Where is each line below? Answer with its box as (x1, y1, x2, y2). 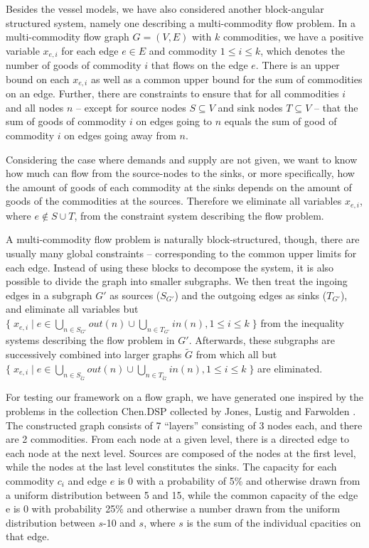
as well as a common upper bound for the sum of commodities (90, 71, 363, 86)
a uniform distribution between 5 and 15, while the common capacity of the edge (6, 487, 358, 502)
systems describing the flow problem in (6, 333, 175, 348)
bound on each (6, 71, 70, 86)
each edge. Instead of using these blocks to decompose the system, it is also (6, 259, 334, 274)
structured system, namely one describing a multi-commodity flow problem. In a (6, 15, 356, 30)
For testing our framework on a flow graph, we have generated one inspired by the (6, 389, 364, 404)
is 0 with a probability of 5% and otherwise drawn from (117, 473, 360, 488)
